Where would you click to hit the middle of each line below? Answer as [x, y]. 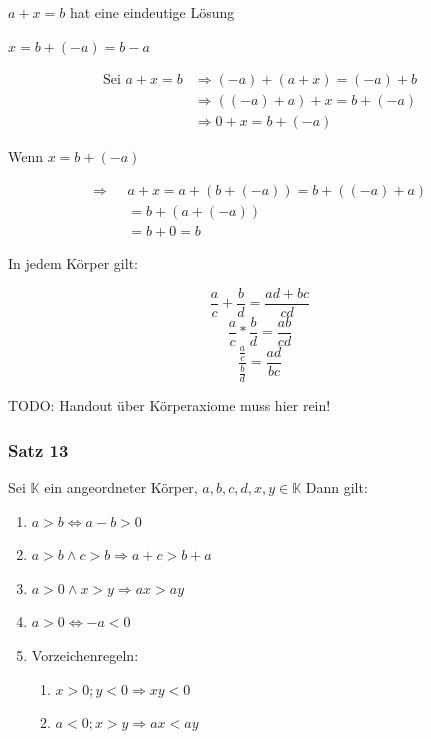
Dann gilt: [336, 487]
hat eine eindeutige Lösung [152, 12]
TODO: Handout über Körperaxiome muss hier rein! [169, 405]
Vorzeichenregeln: [85, 655]
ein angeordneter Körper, [121, 487]
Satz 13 [38, 449]
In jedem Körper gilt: [73, 262]
